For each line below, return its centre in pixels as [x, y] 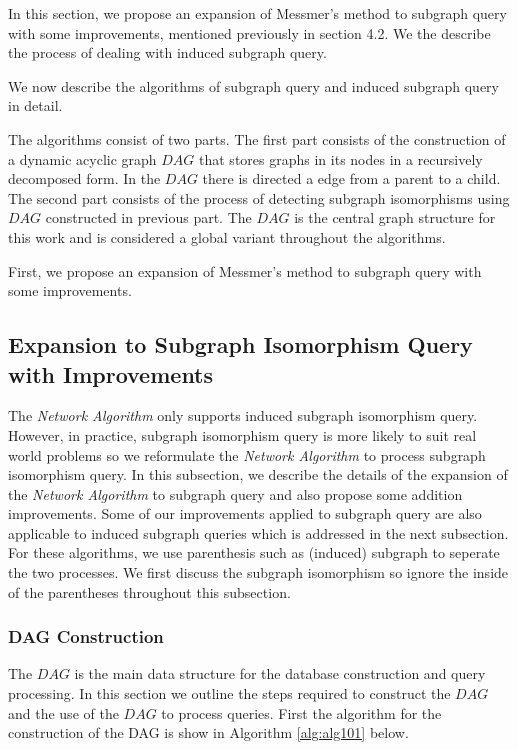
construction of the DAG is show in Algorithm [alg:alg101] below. [208, 732]
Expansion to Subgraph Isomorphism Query [240, 344]
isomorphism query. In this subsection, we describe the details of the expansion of [258, 474]
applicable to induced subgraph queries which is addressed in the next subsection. [258, 532]
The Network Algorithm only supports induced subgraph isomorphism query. [243, 415]
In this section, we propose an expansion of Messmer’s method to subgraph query [257, 13]
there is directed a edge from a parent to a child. [351, 178]
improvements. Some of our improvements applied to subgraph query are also [245, 513]
